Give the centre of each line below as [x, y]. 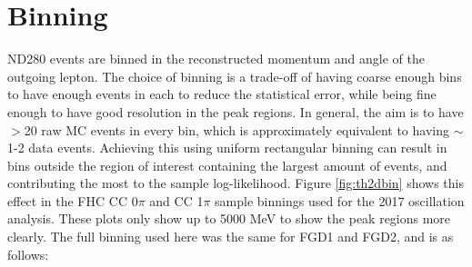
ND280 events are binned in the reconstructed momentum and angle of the [216, 59]
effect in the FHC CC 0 [73, 200]
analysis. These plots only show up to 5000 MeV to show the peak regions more [229, 218]
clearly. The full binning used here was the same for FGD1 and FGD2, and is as [231, 237]
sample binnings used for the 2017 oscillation [340, 200]
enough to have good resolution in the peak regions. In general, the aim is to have [236, 111]
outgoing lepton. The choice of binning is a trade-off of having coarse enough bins [235, 76]
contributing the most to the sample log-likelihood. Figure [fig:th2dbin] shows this [236, 183]
